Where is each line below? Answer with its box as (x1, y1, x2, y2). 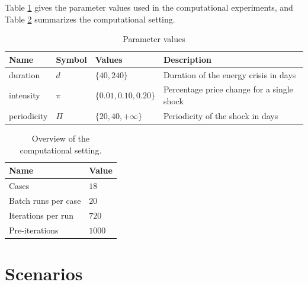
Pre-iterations (9, 223, 59, 236)
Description (163, 53, 211, 65)
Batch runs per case (9, 194, 81, 206)
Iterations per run (9, 209, 74, 221)
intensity (9, 89, 40, 101)
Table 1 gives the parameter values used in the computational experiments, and (5, 1, 293, 13)
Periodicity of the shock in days (163, 109, 278, 121)
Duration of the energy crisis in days (163, 68, 296, 81)
